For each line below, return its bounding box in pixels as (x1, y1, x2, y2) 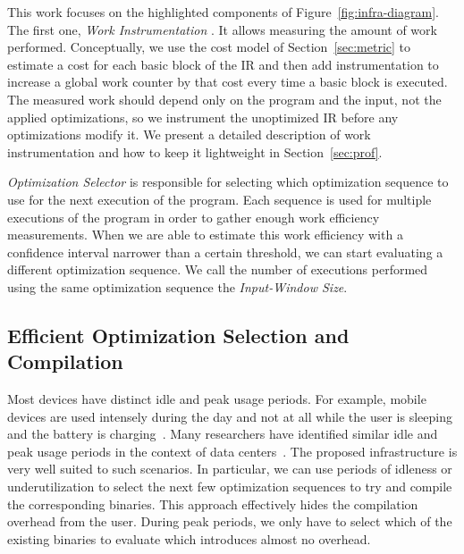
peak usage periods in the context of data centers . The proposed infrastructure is (7, 441, 458, 460)
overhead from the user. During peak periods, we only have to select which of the (7, 512, 452, 531)
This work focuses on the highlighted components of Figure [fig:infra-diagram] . (7, 3, 439, 21)
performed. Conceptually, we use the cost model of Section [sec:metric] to (7, 38, 411, 56)
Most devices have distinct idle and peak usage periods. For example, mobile (7, 390, 426, 408)
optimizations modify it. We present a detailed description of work (7, 125, 371, 144)
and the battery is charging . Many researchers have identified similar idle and (7, 424, 438, 443)
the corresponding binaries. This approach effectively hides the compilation (7, 494, 418, 513)
